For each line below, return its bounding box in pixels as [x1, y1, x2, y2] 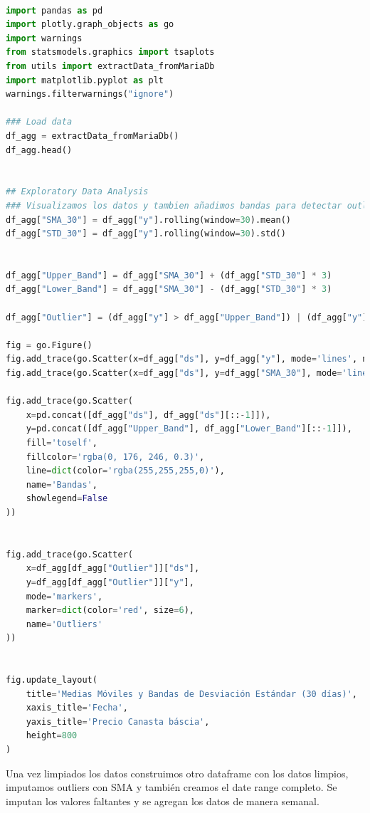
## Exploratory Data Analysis [6, 187, 149, 197]
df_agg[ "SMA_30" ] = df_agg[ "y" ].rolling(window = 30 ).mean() [6, 214, 291, 225]
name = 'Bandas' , [26, 479, 97, 490]
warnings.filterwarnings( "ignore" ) [6, 89, 174, 100]
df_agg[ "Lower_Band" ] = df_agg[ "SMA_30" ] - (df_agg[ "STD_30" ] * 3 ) [6, 284, 332, 295]
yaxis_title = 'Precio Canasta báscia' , [26, 716, 210, 727]
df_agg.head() [6, 145, 73, 155]
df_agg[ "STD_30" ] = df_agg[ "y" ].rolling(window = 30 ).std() [6, 229, 286, 239]
